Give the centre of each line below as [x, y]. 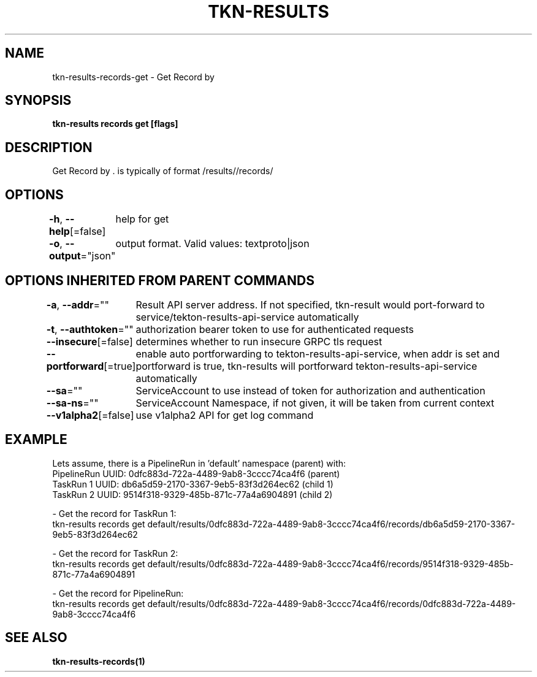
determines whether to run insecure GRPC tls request [259, 341]
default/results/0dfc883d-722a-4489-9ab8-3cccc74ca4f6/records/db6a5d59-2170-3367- [331, 524]
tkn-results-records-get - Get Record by [133, 77]
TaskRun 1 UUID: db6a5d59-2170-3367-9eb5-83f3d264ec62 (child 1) [193, 484]
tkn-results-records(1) [99, 661]
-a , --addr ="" [78, 304]
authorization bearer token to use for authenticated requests [275, 329]
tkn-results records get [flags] [115, 124]
